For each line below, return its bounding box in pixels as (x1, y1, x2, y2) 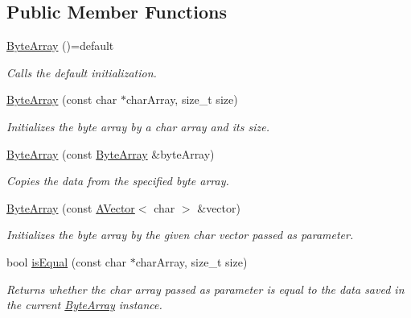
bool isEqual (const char (6, 253, 126, 270)
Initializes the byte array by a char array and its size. (6, 118, 269, 134)
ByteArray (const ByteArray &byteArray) (6, 145, 215, 162)
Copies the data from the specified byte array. (6, 172, 229, 189)
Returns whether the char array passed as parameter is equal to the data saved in (6, 280, 405, 297)
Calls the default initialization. (6, 64, 157, 81)
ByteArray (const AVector (6, 199, 135, 216)
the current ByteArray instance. (6, 296, 162, 313)
